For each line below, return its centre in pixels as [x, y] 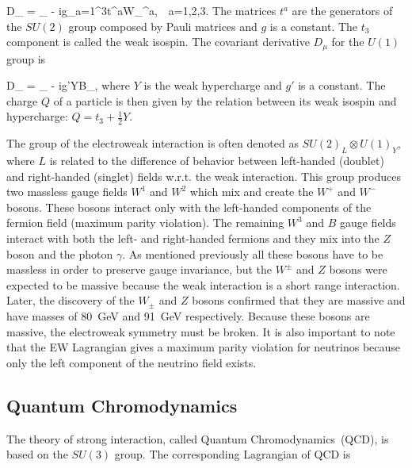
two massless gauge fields [67, 192]
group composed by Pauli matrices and [163, 26]
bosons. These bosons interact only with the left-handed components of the [189, 207]
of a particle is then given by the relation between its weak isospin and [225, 100]
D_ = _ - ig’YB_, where [68, 85]
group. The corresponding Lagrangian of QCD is [233, 454]
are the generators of [342, 10]
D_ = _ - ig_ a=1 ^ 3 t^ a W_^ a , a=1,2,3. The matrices [141, 10]
